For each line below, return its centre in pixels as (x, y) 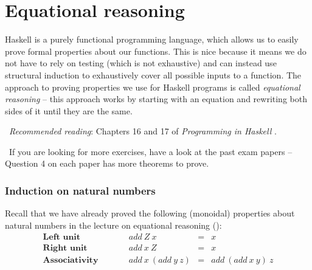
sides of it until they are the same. (69, 110)
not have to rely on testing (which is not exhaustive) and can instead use (141, 63)
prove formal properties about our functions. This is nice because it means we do (156, 51)
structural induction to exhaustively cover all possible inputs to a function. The (153, 74)
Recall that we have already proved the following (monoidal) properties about (150, 213)
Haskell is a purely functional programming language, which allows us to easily (152, 39)
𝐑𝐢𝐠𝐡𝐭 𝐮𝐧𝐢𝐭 (65, 248)
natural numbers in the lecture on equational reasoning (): (113, 225)
